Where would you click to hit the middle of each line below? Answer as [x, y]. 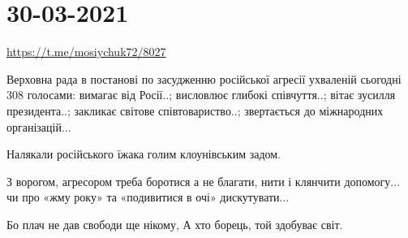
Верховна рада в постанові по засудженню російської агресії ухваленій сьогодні [204, 78]
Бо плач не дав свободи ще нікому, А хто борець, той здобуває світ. [175, 224]
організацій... [39, 126]
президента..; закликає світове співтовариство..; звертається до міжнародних [195, 110]
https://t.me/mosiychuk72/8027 [86, 52]
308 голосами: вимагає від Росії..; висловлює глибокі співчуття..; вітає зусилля [201, 95]
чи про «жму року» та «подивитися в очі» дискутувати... [148, 197]
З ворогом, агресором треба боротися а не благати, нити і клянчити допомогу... [204, 181]
